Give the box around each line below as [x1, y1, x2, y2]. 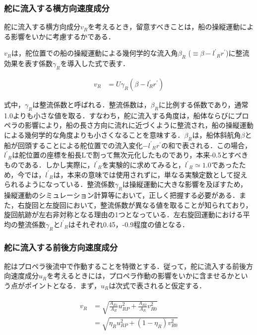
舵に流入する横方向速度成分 [4, 1, 110, 14]
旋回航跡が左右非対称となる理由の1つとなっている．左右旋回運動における [4, 209, 243, 220]
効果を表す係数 [4, 58, 53, 69]
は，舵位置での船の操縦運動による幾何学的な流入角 [11, 48, 178, 58]
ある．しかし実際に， [24, 160, 94, 169]
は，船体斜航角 [192, 130, 241, 140]
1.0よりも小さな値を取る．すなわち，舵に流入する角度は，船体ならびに [4, 110, 235, 120]
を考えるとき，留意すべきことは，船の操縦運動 [88, 21, 240, 32]
